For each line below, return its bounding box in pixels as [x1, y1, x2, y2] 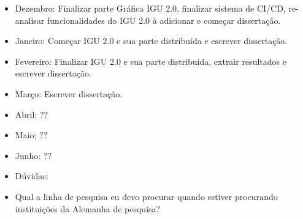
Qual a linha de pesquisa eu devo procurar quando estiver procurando [15, 190, 278, 202]
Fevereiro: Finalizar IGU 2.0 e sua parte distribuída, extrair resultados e [15, 54, 286, 67]
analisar [15, 13, 45, 26]
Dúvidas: [15, 169, 48, 182]
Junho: [15, 149, 41, 161]
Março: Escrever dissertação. [15, 87, 123, 100]
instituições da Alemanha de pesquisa [15, 202, 156, 215]
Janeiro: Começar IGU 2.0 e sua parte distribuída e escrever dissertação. [15, 34, 288, 47]
